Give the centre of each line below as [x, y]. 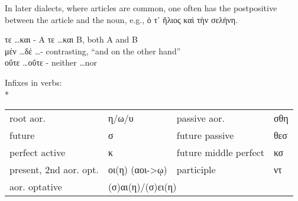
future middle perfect [220, 153]
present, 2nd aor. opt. [54, 170]
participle [196, 170]
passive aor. [200, 118]
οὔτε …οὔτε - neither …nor [51, 62]
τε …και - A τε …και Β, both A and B [71, 39]
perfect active [38, 153]
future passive [205, 135]
